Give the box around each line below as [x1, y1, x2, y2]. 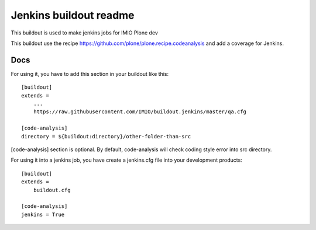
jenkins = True [21, 211, 65, 218]
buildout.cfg [33, 187, 71, 193]
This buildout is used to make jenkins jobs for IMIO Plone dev [11, 29, 158, 36]
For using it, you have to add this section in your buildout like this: [11, 70, 169, 77]
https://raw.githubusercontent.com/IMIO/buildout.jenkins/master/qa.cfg [33, 109, 247, 115]
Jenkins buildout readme [11, 9, 135, 22]
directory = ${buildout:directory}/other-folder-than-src [21, 133, 191, 140]
